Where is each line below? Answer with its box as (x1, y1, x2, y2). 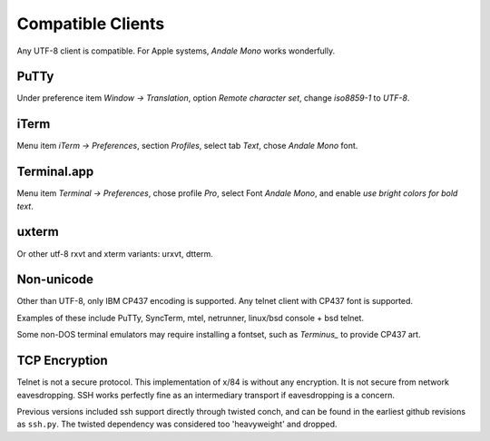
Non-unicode (16, 272, 94, 288)
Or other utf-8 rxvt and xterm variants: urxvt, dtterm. (16, 248, 213, 259)
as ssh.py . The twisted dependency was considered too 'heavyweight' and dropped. (16, 418, 338, 430)
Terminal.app (16, 164, 94, 180)
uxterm (16, 224, 59, 240)
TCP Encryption (16, 353, 108, 368)
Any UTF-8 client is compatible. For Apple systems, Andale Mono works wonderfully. (16, 45, 336, 56)
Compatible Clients (16, 14, 165, 34)
